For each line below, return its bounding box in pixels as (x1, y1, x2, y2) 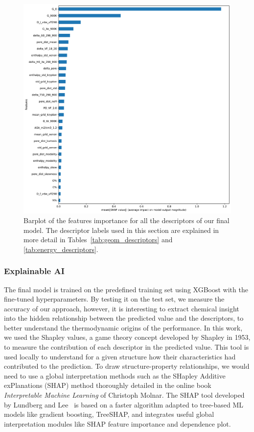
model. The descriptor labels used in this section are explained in (23, 225, 219, 235)
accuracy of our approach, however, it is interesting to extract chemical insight (4, 303, 239, 313)
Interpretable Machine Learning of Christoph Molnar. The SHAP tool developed (4, 390, 245, 400)
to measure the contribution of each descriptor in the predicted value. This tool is (4, 342, 249, 352)
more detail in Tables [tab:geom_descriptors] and (23, 234, 173, 245)
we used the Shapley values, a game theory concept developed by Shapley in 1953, (4, 332, 251, 342)
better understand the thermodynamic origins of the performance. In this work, (4, 322, 243, 332)
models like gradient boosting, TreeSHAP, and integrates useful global (4, 409, 214, 419)
